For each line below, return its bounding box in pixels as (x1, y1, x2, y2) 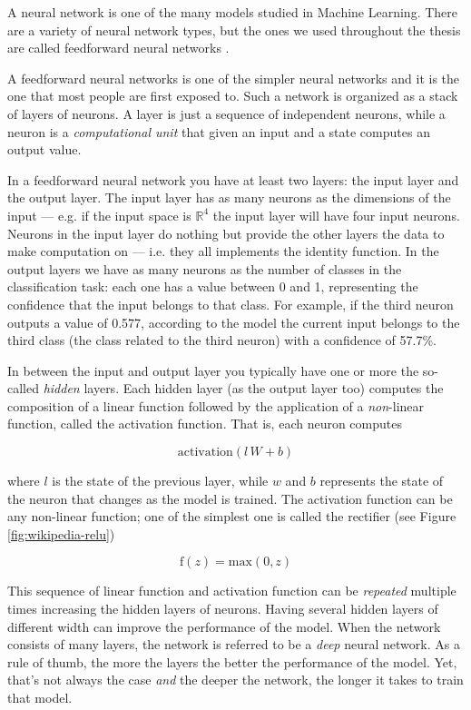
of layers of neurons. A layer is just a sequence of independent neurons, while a (7, 104, 446, 123)
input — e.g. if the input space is (7, 205, 191, 224)
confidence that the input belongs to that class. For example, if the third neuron (7, 294, 454, 313)
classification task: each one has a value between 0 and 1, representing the (7, 277, 418, 296)
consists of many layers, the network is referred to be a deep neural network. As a (7, 635, 460, 654)
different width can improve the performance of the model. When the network (7, 616, 441, 636)
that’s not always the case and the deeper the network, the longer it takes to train (7, 670, 464, 689)
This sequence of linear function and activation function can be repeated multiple (7, 581, 456, 600)
